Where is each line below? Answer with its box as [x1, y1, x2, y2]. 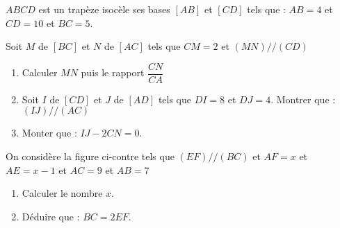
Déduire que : [22, 209, 80, 223]
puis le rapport [81, 65, 145, 80]
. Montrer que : [270, 91, 336, 106]
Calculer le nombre [22, 186, 103, 200]
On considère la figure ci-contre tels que [6, 149, 175, 164]
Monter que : [22, 125, 77, 140]
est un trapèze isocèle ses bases [38, 2, 170, 16]
